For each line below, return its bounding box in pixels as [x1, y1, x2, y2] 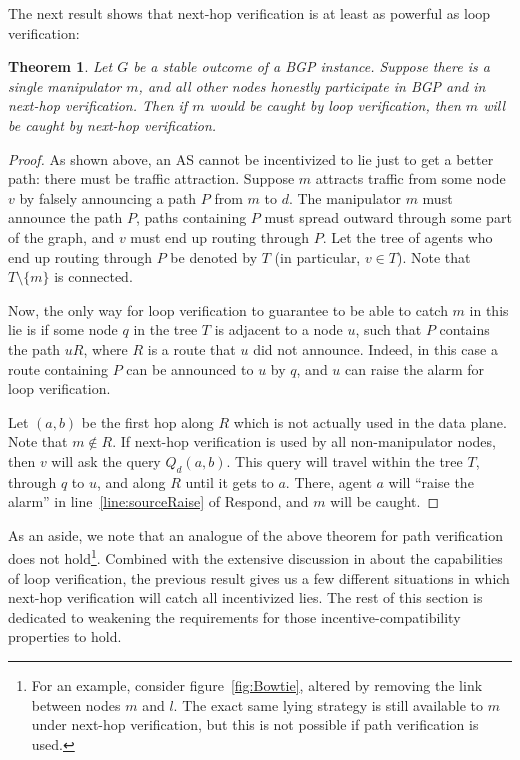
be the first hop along [81, 411, 214, 432]
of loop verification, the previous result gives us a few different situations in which [8, 567, 510, 588]
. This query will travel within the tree [226, 450, 463, 471]
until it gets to [185, 471, 274, 492]
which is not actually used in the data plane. [233, 411, 507, 432]
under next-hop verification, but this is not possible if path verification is [31, 714, 479, 735]
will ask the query [51, 450, 161, 471]
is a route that [147, 338, 236, 359]
